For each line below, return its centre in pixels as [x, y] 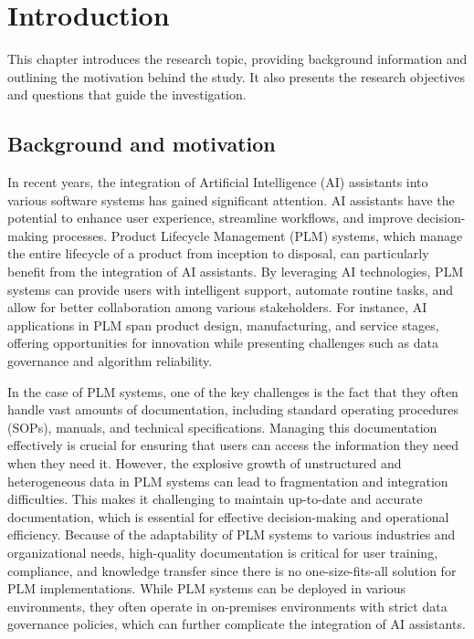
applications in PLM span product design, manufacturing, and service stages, [223, 325]
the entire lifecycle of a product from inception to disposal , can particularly [218, 253]
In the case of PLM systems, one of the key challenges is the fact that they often [233, 391]
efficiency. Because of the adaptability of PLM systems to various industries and [232, 534]
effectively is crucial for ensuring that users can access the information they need [233, 445]
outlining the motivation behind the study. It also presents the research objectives [237, 76]
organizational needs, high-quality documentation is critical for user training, [223, 552]
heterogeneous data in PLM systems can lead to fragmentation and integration [228, 481]
